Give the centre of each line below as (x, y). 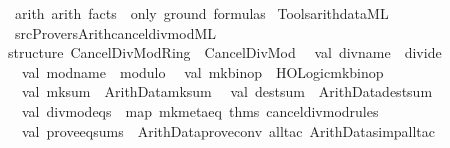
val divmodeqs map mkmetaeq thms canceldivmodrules (200, 110)
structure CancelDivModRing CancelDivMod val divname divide (225, 52)
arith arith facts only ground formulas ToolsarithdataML (201, 13)
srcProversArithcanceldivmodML (115, 32)
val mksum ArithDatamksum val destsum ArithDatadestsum (227, 91)
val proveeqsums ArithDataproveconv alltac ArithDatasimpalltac (228, 130)
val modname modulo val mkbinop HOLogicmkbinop (202, 71)
